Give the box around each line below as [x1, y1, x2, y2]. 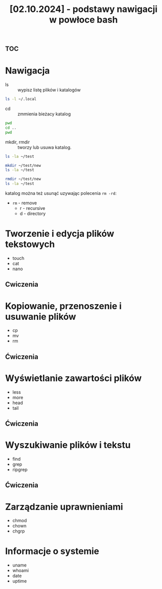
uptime [12, 578, 27, 584]
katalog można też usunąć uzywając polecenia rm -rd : [5, 190, 117, 196]
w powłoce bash [49, 14, 118, 25]
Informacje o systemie [5, 546, 99, 557]
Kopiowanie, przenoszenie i [5, 300, 122, 312]
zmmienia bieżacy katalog [17, 111, 71, 117]
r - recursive [19, 205, 46, 211]
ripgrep [12, 466, 28, 473]
